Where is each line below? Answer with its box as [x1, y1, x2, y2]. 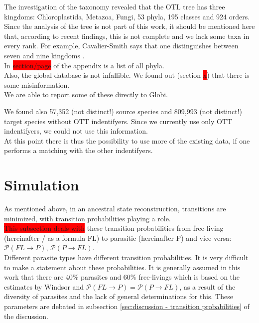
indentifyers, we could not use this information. [4, 126, 148, 136]
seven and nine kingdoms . [4, 50, 85, 60]
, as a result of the [179, 281, 236, 292]
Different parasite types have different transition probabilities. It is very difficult [4, 252, 249, 262]
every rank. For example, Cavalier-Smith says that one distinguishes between [4, 40, 239, 51]
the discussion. [4, 311, 48, 321]
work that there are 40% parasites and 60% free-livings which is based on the [4, 272, 240, 282]
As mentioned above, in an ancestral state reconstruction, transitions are [4, 203, 226, 214]
